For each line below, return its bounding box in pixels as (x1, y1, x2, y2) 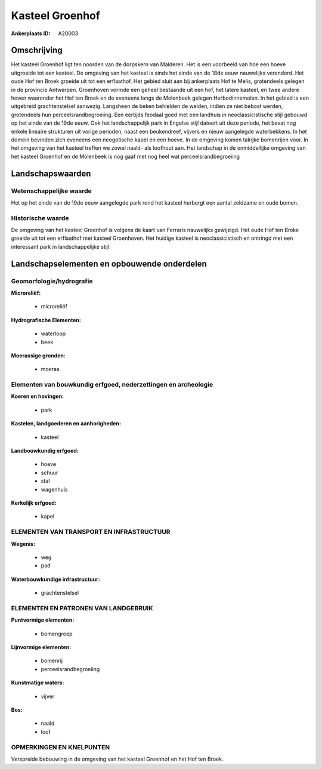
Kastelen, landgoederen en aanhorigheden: (11, 420, 122, 427)
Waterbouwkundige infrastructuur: (11, 576, 101, 583)
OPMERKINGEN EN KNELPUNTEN (11, 743, 110, 751)
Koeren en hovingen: (11, 393, 64, 400)
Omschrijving (11, 45, 63, 55)
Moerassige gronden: (11, 352, 66, 359)
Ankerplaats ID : (11, 30, 51, 37)
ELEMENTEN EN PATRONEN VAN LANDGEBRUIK (11, 604, 153, 612)
